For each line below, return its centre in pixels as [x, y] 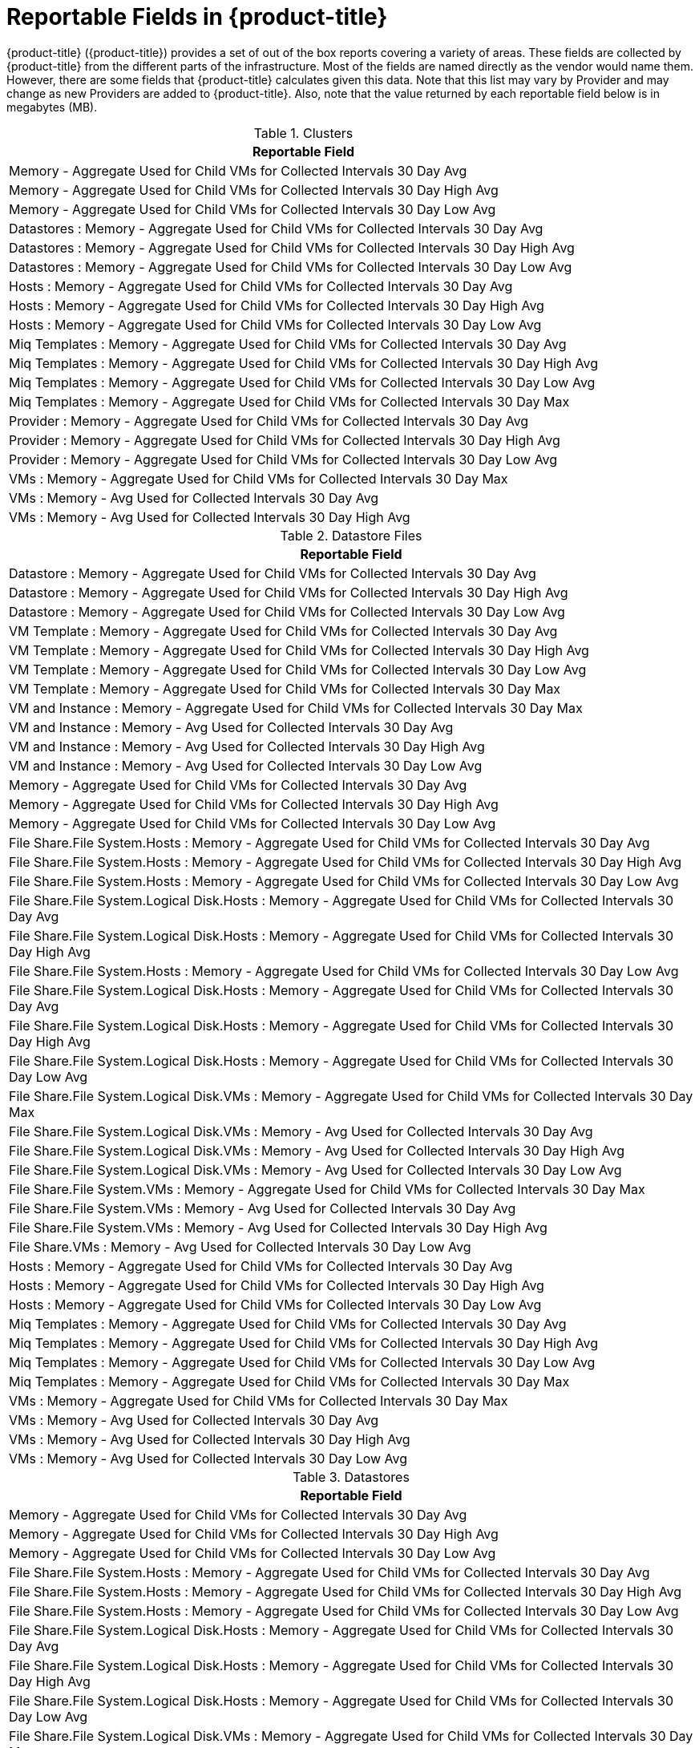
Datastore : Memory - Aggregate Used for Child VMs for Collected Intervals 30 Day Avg [273, 573]
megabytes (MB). [52, 107]
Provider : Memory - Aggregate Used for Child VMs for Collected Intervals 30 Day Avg [269, 421]
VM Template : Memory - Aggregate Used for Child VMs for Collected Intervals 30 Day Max [285, 688]
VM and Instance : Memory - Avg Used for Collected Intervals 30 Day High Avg [247, 746]
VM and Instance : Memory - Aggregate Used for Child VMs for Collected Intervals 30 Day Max [296, 708]
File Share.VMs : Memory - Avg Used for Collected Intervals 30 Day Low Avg [240, 1246]
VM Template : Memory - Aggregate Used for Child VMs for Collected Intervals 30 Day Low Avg [298, 669]
